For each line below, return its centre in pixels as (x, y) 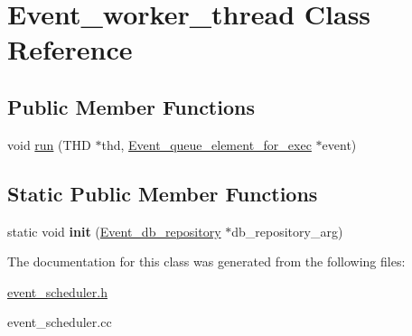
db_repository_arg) (287, 231)
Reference (70, 49)
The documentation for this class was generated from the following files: (206, 261)
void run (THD (49, 144)
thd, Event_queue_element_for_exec (206, 144)
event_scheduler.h (57, 291)
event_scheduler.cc (60, 322)
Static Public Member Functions (163, 193)
